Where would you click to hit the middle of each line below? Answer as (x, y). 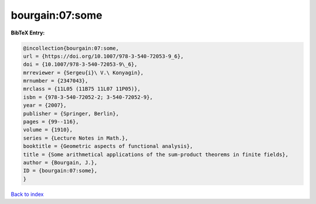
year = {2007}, (45, 106)
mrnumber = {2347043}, (56, 81)
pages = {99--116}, (51, 122)
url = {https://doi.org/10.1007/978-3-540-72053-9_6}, (103, 56)
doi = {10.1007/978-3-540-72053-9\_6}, (80, 65)
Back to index (27, 194)
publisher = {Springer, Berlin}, (71, 113)
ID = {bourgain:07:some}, (60, 171)
